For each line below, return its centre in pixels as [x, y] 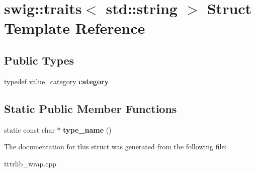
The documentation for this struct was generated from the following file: [115, 147]
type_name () [87, 129]
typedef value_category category [57, 81]
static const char [29, 129]
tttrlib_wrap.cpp [30, 163]
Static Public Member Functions [91, 108]
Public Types [39, 60]
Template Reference [75, 28]
